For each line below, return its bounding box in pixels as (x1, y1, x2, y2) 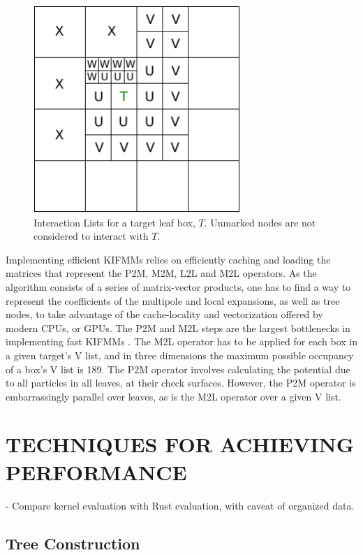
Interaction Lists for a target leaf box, (34, 215, 195, 229)
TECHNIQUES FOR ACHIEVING (6, 430, 354, 459)
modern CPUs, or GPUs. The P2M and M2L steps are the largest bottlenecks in (6, 320, 350, 335)
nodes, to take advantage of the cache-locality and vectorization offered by (6, 307, 323, 322)
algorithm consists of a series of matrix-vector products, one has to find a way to (6, 279, 351, 294)
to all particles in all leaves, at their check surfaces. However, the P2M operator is (6, 375, 356, 390)
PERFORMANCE (6, 457, 187, 486)
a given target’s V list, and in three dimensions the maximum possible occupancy (6, 347, 354, 362)
